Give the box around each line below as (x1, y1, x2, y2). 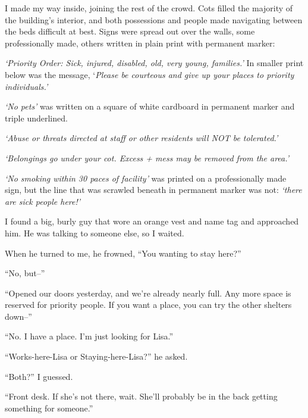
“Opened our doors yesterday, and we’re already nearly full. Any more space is (5, 286, 291, 299)
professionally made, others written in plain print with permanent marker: (5, 36, 275, 49)
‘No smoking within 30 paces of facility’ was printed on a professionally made (5, 171, 287, 184)
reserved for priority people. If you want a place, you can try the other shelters (5, 298, 292, 311)
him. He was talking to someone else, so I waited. (5, 226, 184, 239)
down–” (5, 310, 32, 322)
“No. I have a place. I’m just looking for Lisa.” (5, 330, 174, 342)
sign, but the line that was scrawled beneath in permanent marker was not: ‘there (5, 183, 302, 196)
